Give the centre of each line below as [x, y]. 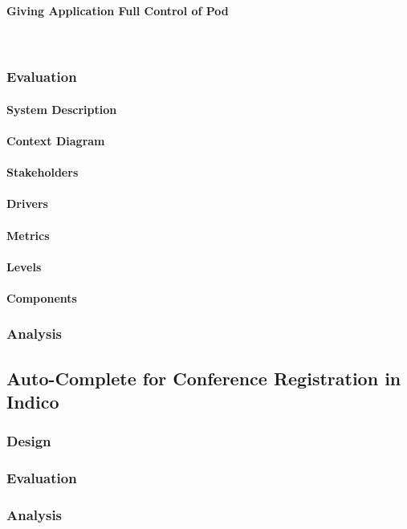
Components [42, 297]
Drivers [27, 203]
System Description [62, 109]
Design [29, 441]
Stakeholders [43, 172]
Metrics [28, 235]
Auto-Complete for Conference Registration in [204, 378]
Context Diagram [56, 141]
